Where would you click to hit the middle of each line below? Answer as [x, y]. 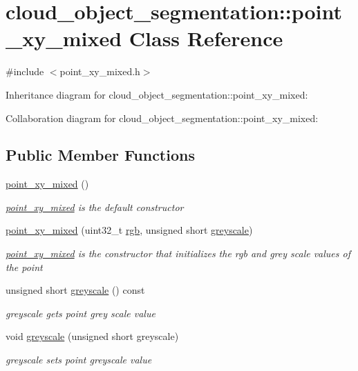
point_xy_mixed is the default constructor [95, 207]
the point [24, 267]
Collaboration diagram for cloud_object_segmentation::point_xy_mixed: [162, 118]
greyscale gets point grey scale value [81, 313]
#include [25, 71]
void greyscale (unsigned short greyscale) [92, 336]
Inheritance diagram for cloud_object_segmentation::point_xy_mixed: [157, 94]
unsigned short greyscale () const [75, 290]
